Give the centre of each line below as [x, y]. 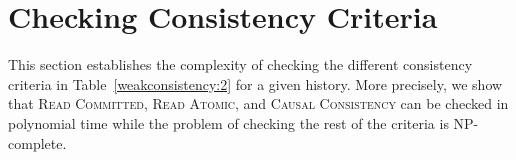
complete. [37, 142]
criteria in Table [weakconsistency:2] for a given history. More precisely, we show [255, 83]
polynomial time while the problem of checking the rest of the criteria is [228, 122]
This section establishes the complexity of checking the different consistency [240, 64]
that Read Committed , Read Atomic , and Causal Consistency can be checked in [258, 103]
